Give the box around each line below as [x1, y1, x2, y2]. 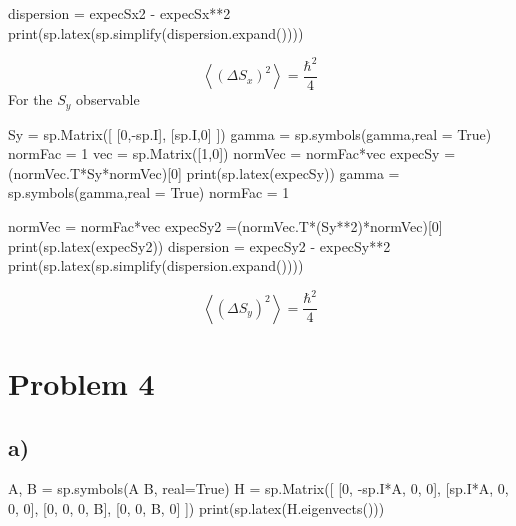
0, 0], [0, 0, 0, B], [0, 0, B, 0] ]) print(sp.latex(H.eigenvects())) [8, 497, 385, 518]
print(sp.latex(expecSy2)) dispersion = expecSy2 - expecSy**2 [8, 235, 391, 256]
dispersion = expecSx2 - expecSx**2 [8, 3, 231, 23]
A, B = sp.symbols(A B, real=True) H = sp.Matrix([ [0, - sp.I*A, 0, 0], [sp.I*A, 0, [8, 478, 509, 499]
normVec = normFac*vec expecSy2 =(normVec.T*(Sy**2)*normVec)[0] [8, 215, 443, 236]
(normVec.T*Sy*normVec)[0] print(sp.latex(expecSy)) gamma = [8, 162, 400, 183]
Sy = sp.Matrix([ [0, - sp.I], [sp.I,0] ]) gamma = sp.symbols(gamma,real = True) [8, 123, 492, 144]
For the [8, 89, 53, 110]
